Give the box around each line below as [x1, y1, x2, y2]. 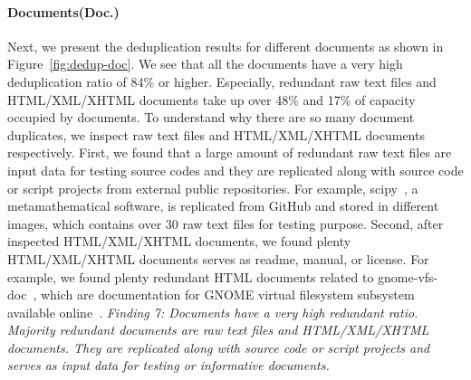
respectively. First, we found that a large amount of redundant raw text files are [7, 143, 452, 162]
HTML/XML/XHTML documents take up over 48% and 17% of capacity [7, 90, 416, 109]
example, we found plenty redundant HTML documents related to [7, 267, 374, 286]
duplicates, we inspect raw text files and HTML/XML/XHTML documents [7, 125, 425, 144]
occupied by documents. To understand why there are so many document [7, 108, 415, 127]
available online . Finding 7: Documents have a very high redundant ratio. [7, 302, 418, 321]
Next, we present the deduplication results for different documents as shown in [7, 36, 444, 55]
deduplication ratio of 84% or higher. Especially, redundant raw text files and [7, 71, 437, 90]
